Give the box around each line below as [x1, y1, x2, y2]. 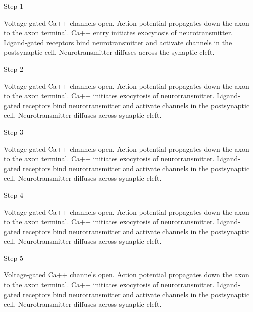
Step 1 [4, 1, 23, 11]
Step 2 [4, 63, 23, 74]
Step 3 [4, 126, 23, 137]
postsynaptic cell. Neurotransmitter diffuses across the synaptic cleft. [4, 47, 215, 57]
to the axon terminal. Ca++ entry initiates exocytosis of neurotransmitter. [4, 27, 233, 38]
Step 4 [4, 189, 23, 200]
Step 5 [4, 252, 23, 263]
